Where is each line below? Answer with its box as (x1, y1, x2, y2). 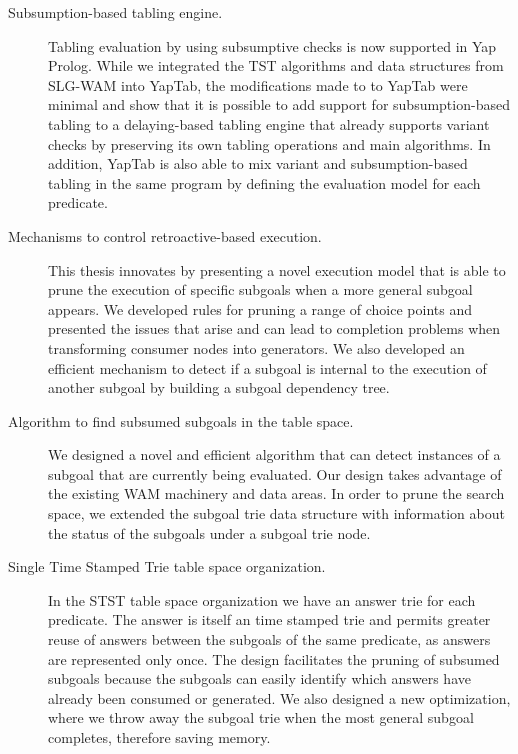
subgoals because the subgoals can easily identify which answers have (48, 668, 471, 689)
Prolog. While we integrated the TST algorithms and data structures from (48, 55, 504, 76)
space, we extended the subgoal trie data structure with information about (48, 503, 505, 524)
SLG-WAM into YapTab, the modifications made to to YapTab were (48, 74, 468, 95)
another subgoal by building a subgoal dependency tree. (48, 377, 390, 398)
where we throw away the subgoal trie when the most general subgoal (48, 707, 474, 728)
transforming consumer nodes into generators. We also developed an (48, 337, 465, 358)
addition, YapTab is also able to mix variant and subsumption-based (48, 153, 468, 174)
